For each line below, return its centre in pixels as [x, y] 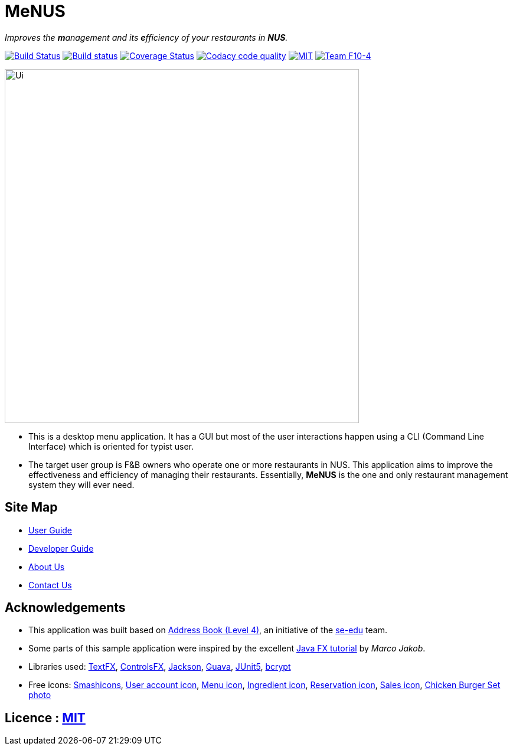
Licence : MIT [45, 718]
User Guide [50, 530]
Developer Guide [61, 548]
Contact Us [50, 585]
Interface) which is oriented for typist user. [111, 446]
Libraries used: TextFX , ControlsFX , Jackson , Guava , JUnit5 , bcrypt [160, 667]
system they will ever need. [81, 484]
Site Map [31, 507]
